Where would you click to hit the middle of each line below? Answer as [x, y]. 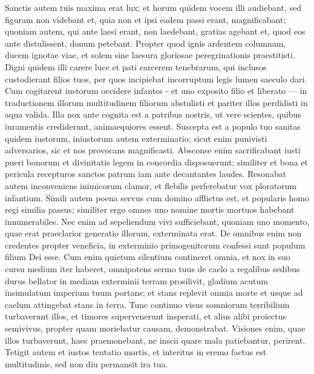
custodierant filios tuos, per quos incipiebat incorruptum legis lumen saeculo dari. [156, 78]
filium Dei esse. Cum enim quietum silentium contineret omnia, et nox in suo [148, 257]
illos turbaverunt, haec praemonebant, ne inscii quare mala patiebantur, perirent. [155, 340]
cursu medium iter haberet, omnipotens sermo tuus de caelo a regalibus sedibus [152, 269]
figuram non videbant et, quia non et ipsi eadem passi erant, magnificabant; [146, 19]
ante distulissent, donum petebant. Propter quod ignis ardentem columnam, [146, 43]
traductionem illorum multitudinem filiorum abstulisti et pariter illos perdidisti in [156, 102]
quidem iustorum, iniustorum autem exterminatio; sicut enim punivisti [136, 138]
